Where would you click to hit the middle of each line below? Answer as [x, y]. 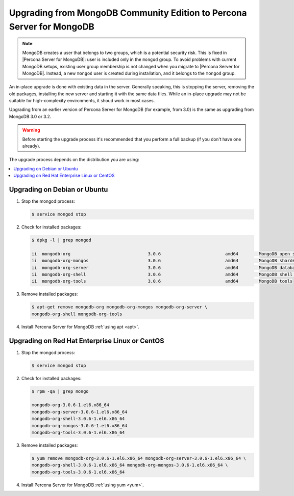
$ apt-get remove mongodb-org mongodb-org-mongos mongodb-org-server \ [120, 307]
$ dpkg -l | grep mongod [61, 240]
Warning [31, 130]
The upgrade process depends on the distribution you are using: [74, 160]
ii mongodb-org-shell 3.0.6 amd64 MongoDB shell [162, 275]
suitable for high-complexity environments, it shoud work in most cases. [82, 101]
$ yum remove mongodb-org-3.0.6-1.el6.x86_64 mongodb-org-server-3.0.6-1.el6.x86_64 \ [139, 458]
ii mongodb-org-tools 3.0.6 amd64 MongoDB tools [162, 281]
